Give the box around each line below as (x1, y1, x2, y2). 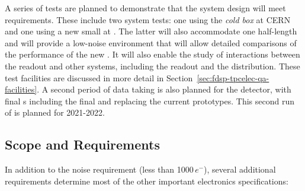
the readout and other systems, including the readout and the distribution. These (5, 59, 300, 72)
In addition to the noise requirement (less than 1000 (5, 163, 194, 176)
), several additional (204, 163, 276, 176)
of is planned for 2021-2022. (5, 106, 105, 119)
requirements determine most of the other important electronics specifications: (5, 174, 288, 187)
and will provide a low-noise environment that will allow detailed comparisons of (5, 36, 297, 49)
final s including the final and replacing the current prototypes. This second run (5, 94, 295, 107)
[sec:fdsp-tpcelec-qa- (197, 71, 269, 84)
